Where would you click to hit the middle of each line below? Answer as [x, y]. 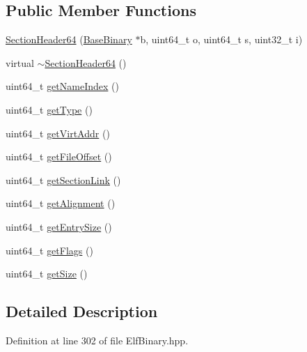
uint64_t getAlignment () [61, 203]
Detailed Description [82, 311]
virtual [20, 62]
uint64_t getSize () [47, 274]
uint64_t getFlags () [49, 250]
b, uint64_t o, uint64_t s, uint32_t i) [221, 39]
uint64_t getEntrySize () [59, 226]
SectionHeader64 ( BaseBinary [69, 39]
